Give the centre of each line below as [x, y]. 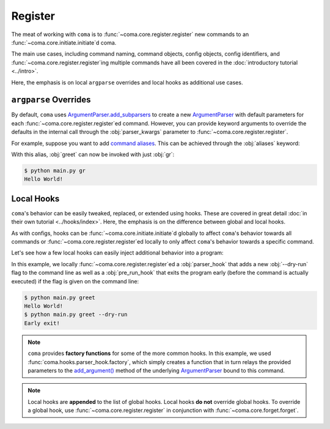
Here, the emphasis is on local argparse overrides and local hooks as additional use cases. [127, 82]
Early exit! [42, 323]
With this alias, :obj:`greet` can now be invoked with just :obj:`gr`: [93, 154]
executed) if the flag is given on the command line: [75, 281]
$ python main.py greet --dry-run [76, 315]
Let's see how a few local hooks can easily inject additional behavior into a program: [117, 253]
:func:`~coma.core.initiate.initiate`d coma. [64, 42]
